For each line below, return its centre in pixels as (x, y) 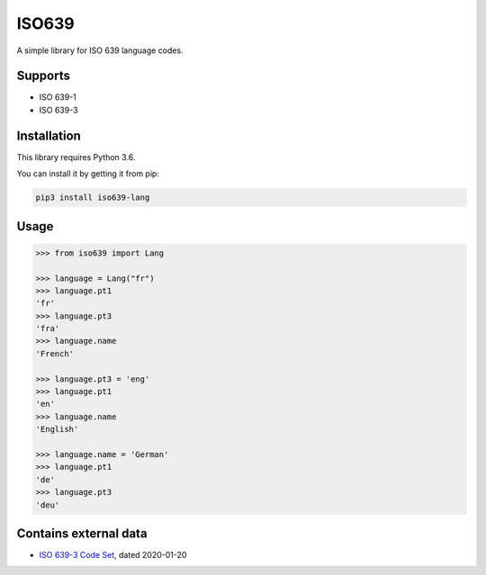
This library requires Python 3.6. (76, 157)
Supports (44, 76)
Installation (49, 135)
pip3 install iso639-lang (93, 198)
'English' (57, 429)
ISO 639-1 (58, 97)
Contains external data (82, 533)
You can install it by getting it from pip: (88, 174)
